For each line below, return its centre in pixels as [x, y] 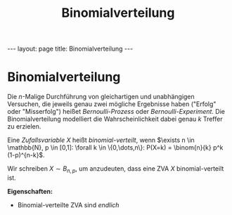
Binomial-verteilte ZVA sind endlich [68, 204]
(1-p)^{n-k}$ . [26, 155]
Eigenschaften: [30, 191]
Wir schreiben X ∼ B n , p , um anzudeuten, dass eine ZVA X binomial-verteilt [116, 169]
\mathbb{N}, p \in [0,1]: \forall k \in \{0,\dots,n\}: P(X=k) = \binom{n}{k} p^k [115, 148]
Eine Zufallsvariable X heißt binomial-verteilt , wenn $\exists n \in [101, 140]
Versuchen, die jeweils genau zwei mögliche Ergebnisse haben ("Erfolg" [112, 104]
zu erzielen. [24, 126]
